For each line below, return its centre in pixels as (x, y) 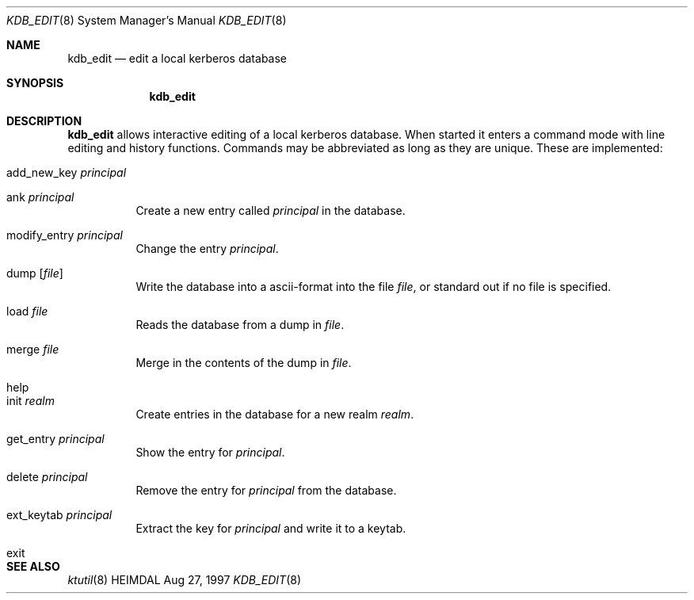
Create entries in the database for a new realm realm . (275, 414)
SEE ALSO (33, 566)
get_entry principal (55, 439)
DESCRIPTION (44, 121)
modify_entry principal (65, 235)
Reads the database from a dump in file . (240, 325)
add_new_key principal (67, 172)
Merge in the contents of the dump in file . (244, 363)
